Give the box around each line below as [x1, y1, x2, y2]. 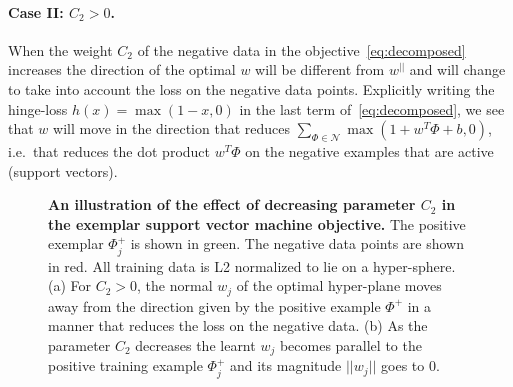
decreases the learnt [135, 335, 256, 355]
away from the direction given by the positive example [48, 295, 381, 316]
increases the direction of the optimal [8, 59, 236, 80]
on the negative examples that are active [245, 140, 494, 161]
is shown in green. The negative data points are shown [130, 233, 464, 254]
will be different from [255, 59, 385, 80]
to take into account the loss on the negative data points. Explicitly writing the [8, 78, 495, 99]
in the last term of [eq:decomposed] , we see [239, 98, 505, 119]
